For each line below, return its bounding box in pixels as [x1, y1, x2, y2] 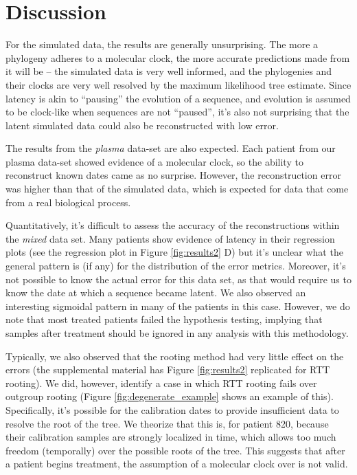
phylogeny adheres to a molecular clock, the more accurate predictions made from [5, 50, 350, 65]
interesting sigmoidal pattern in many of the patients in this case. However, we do [5, 298, 350, 313]
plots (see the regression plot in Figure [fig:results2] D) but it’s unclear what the [5, 245, 343, 259]
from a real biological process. [5, 195, 131, 209]
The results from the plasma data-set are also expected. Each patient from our [5, 141, 336, 155]
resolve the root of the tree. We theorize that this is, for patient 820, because [5, 416, 329, 430]
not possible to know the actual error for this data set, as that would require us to [5, 272, 352, 286]
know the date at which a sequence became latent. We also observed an [5, 285, 306, 300]
